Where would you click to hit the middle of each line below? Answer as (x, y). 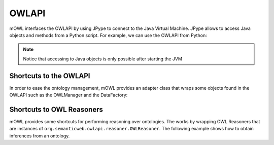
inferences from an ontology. (40, 136)
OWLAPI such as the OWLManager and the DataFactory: (68, 95)
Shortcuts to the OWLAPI (50, 76)
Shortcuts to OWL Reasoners (56, 109)
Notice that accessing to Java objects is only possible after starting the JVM (103, 59)
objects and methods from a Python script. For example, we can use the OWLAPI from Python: (108, 35)
